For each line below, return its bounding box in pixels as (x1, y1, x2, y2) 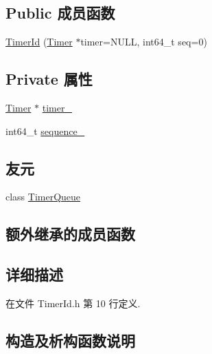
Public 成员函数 (5, 2, 115, 23)
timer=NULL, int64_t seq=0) (80, 34, 207, 49)
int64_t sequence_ (5, 123, 85, 138)
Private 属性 (5, 68, 93, 90)
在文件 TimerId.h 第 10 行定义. (5, 295, 141, 310)
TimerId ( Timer (5, 34, 73, 49)
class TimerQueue (5, 189, 81, 204)
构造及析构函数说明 (5, 329, 135, 351)
